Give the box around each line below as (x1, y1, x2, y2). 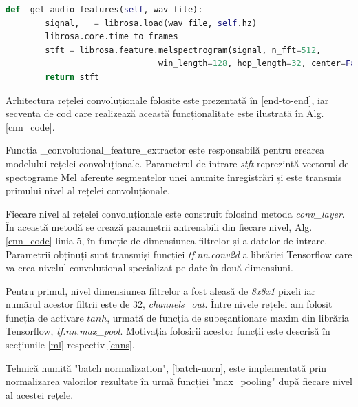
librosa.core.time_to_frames (45, 32, 178, 42)
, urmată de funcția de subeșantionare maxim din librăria (107, 310, 350, 324)
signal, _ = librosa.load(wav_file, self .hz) (45, 18, 257, 28)
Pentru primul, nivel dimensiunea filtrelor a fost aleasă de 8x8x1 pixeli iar (6, 283, 316, 298)
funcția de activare (6, 310, 84, 324)
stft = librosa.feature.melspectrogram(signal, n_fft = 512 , (45, 45, 322, 55)
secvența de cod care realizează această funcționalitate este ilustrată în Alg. (6, 106, 324, 121)
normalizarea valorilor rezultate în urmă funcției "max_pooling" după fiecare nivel (6, 374, 352, 388)
